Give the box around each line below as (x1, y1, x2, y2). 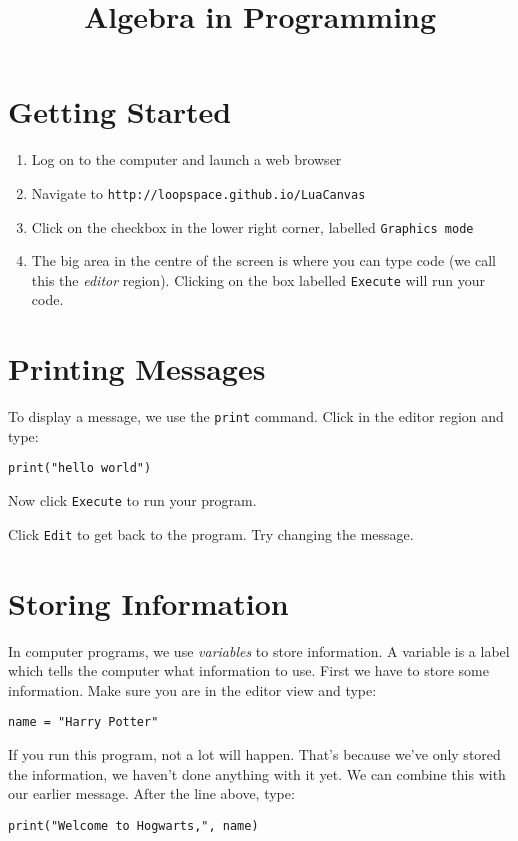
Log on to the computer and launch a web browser (31, 149, 342, 170)
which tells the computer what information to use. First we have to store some (8, 660, 489, 681)
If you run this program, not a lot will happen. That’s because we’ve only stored (8, 743, 501, 764)
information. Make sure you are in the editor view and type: (8, 679, 377, 700)
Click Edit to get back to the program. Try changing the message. (8, 523, 414, 544)
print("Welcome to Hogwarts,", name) (8, 818, 259, 833)
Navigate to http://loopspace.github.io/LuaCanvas (31, 182, 366, 203)
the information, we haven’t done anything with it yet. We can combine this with (8, 763, 506, 784)
